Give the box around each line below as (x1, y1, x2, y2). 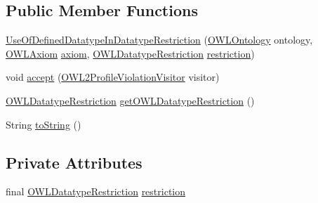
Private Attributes (6, 151, 143, 173)
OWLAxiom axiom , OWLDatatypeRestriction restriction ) (6, 46, 255, 60)
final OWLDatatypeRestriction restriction (6, 184, 186, 199)
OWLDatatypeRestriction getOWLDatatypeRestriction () (6, 93, 255, 107)
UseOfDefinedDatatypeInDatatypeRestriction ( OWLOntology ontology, (6, 32, 313, 47)
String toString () (6, 117, 81, 131)
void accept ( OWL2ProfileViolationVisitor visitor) (6, 70, 220, 84)
